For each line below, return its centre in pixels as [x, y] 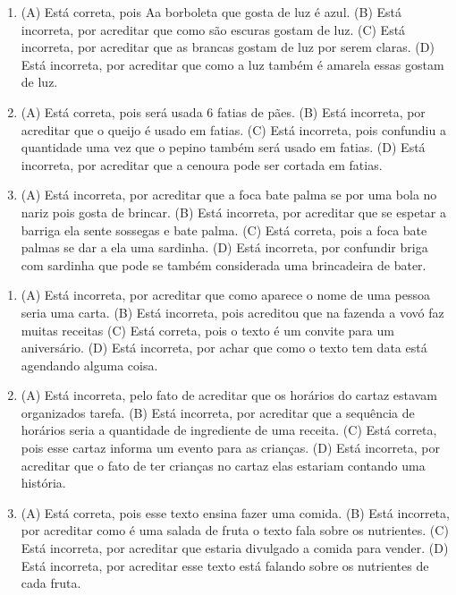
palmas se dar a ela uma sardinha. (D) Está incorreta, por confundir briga [224, 247]
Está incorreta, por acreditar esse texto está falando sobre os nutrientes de [225, 565]
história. [43, 483]
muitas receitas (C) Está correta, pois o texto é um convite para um [207, 330]
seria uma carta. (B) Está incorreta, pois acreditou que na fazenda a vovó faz [232, 312]
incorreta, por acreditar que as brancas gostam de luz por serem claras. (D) [228, 47]
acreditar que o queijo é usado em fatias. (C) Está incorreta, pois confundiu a [233, 129]
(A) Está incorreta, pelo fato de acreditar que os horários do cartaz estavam [229, 395]
